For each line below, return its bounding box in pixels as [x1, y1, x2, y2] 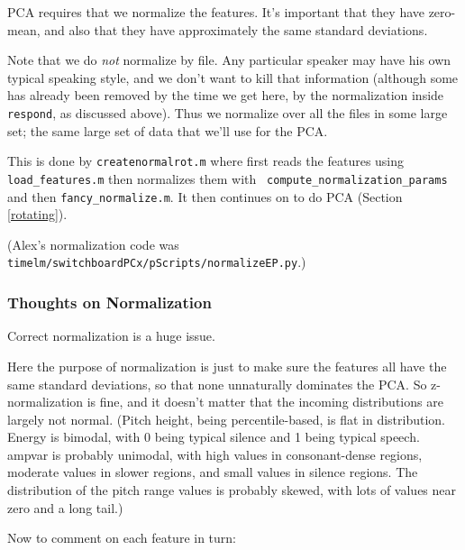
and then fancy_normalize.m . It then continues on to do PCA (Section [7, 187, 403, 206]
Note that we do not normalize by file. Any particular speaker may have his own [7, 50, 451, 69]
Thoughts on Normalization [7, 291, 212, 314]
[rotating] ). [7, 205, 68, 224]
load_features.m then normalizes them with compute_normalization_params [7, 169, 448, 188]
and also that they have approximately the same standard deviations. [44, 20, 428, 39]
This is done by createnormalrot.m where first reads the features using [7, 151, 405, 170]
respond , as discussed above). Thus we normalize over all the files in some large [7, 103, 448, 122]
